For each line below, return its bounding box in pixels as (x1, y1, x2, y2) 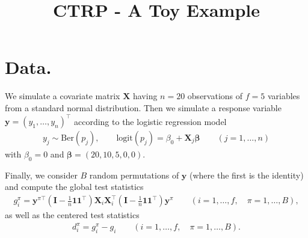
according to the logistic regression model (73, 115, 227, 127)
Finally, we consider (5, 168, 78, 181)
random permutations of (89, 168, 179, 181)
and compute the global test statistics (5, 180, 144, 193)
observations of (187, 90, 243, 102)
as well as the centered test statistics (5, 209, 140, 221)
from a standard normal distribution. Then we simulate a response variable (5, 101, 282, 114)
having (132, 90, 158, 102)
